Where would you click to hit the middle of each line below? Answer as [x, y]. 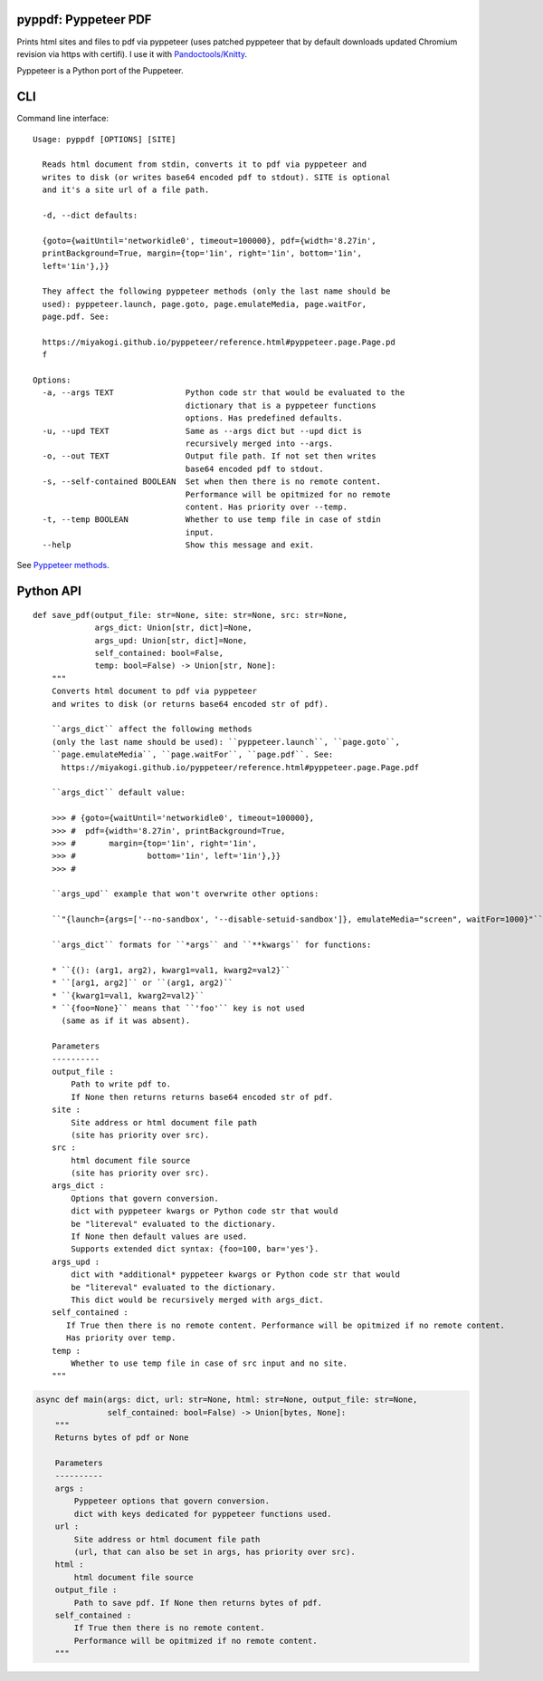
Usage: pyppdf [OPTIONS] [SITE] [105, 139]
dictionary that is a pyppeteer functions [281, 405]
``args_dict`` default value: [118, 792]
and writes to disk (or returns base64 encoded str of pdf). [190, 704]
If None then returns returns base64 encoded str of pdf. [202, 1097]
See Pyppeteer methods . [63, 565]
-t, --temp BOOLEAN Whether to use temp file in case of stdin [212, 520]
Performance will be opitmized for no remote [288, 494]
